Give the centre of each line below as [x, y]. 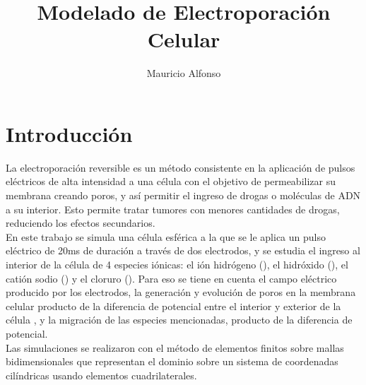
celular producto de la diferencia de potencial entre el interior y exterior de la [173, 306]
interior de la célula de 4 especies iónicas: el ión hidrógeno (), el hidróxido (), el [177, 264]
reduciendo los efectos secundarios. [81, 223]
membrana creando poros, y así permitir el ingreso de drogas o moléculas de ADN [183, 195]
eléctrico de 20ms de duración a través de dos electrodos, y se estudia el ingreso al [183, 250]
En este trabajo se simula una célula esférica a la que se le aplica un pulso [166, 236]
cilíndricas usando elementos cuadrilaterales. [101, 375]
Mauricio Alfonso [184, 73]
